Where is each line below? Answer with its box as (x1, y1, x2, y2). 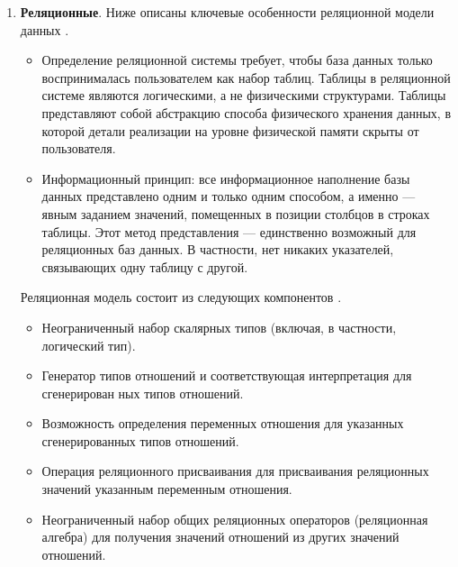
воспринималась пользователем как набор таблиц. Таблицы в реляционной (41, 68, 451, 87)
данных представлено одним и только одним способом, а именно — (41, 187, 416, 206)
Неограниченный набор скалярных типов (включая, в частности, (41, 317, 397, 336)
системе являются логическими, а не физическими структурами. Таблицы (41, 86, 446, 105)
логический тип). (41, 335, 136, 354)
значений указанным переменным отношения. (41, 480, 292, 498)
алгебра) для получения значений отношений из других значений (41, 527, 400, 546)
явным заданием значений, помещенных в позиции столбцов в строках (41, 204, 430, 223)
